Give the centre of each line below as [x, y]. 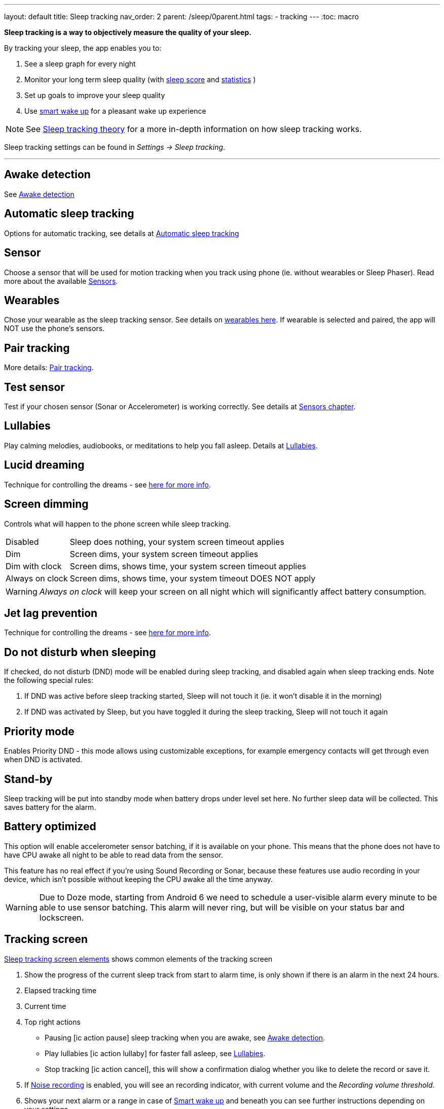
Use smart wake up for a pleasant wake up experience [115, 111]
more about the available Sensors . [61, 281]
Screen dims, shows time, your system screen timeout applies [188, 566]
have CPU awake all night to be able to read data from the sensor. [114, 855]
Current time [45, 1006]
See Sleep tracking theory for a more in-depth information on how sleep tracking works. [194, 129]
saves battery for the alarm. [50, 807]
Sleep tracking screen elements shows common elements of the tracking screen [138, 959]
